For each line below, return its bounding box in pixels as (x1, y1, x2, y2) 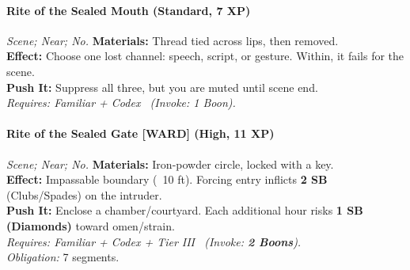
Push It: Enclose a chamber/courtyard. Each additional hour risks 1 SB (6, 202, 363, 219)
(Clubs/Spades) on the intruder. (6, 186, 162, 203)
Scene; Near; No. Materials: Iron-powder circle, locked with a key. (6, 155, 334, 172)
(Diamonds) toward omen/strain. (6, 217, 175, 234)
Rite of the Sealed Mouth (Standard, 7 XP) (6, 2, 251, 18)
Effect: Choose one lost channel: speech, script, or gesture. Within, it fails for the (6, 48, 404, 64)
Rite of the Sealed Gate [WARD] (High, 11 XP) (6, 125, 275, 142)
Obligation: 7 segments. (6, 249, 120, 265)
